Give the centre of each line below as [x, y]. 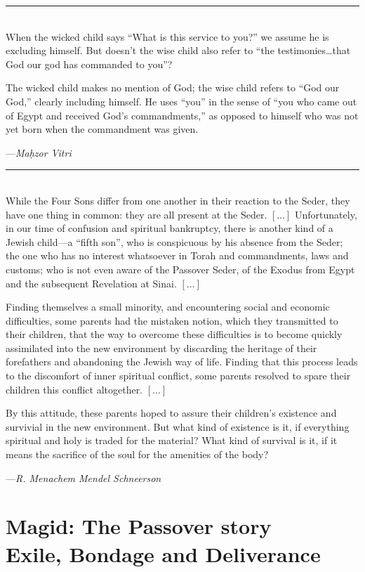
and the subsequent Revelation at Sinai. [91, 283]
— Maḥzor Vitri [39, 152]
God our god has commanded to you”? [89, 64]
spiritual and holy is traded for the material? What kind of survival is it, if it [172, 440]
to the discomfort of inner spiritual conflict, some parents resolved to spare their [178, 376]
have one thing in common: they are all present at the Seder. [137, 214]
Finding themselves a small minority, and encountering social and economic [168, 307]
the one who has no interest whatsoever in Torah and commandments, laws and [177, 255]
